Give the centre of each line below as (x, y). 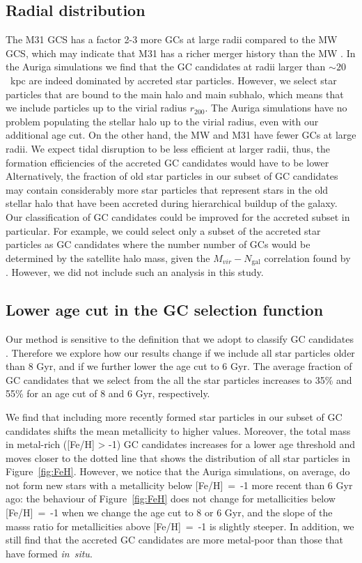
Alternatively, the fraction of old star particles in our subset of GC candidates (172, 176)
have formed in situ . (49, 553)
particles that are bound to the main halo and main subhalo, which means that (175, 94)
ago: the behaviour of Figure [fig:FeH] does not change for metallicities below (171, 499)
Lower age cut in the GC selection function (165, 310)
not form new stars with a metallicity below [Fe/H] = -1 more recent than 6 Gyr (179, 485)
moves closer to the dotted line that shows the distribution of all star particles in (178, 457)
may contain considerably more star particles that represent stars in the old (167, 189)
